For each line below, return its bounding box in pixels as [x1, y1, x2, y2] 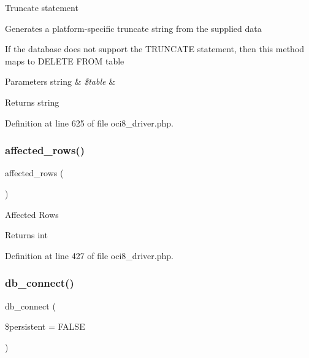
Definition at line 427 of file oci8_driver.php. [5, 249, 174, 262]
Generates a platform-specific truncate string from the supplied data [5, 21, 262, 34]
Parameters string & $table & [5, 75, 116, 88]
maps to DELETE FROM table [5, 54, 124, 67]
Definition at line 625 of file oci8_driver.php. [5, 116, 174, 129]
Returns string [5, 95, 59, 108]
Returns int [5, 228, 48, 241]
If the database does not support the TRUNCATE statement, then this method [5, 42, 305, 55]
